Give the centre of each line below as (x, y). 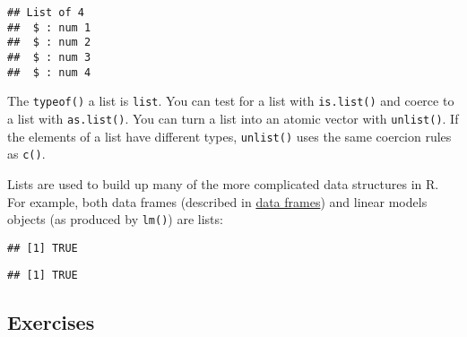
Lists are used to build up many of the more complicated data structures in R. (223, 183)
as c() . (26, 154)
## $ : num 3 (49, 57)
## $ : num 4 (49, 72)
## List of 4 (46, 13)
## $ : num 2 (49, 43)
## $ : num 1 (49, 27)
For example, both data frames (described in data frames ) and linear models (217, 201)
